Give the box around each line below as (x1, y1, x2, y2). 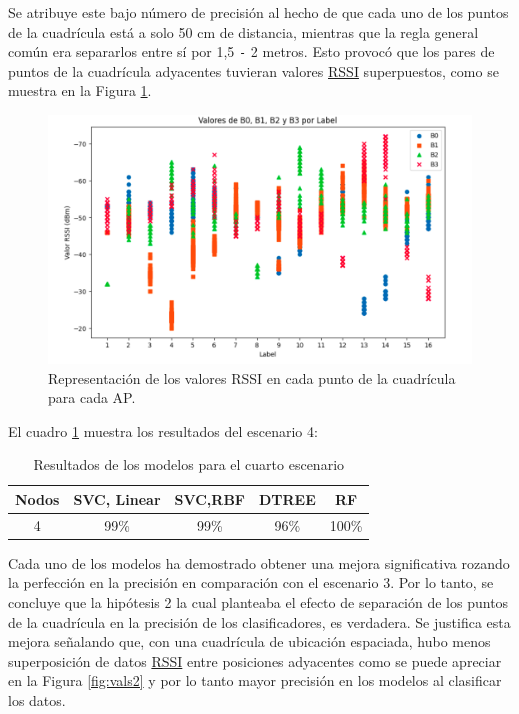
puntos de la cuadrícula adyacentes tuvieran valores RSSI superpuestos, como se (8, 60, 499, 81)
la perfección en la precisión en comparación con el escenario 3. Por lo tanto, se (8, 572, 494, 593)
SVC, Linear (73, 488, 161, 509)
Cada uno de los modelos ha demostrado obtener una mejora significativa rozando (8, 552, 510, 573)
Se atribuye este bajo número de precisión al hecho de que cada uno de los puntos (8, 2, 509, 22)
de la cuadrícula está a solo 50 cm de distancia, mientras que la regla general (8, 21, 479, 42)
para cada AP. (48, 387, 136, 408)
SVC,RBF (174, 488, 245, 509)
